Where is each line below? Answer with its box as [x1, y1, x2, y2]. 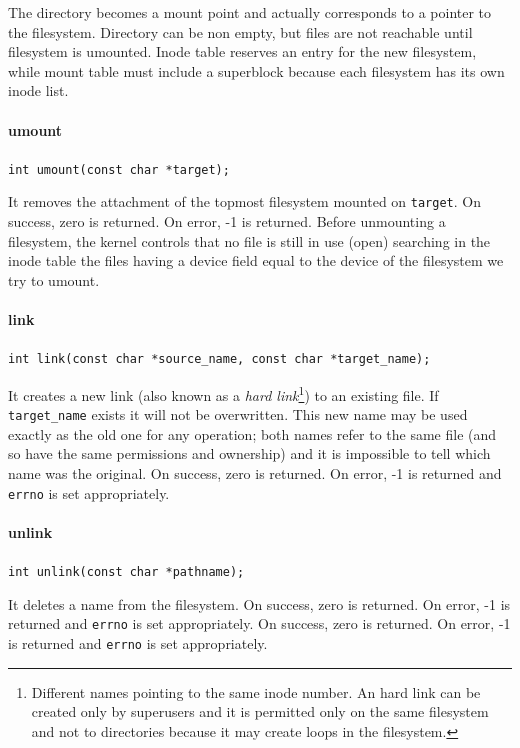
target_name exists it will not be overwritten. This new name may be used [8, 404, 468, 425]
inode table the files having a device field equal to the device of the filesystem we [8, 250, 504, 271]
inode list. [8, 80, 69, 101]
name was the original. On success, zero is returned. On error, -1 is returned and [8, 463, 502, 483]
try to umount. [8, 269, 100, 290]
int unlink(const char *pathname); [8, 565, 245, 580]
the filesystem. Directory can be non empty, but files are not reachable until [8, 21, 473, 42]
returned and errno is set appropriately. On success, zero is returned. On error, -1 [8, 613, 511, 634]
